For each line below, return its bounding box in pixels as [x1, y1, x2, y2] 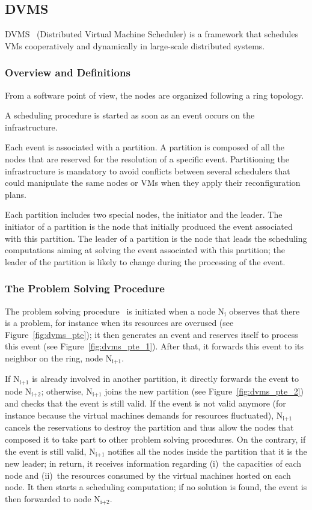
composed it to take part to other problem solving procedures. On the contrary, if [5, 432, 306, 445]
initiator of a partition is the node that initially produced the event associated [5, 220, 293, 232]
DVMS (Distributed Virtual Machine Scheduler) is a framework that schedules [5, 28, 299, 40]
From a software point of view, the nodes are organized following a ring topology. [5, 88, 304, 101]
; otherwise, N [41, 384, 93, 397]
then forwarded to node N [5, 492, 100, 505]
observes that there [229, 304, 300, 317]
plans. [5, 188, 26, 200]
